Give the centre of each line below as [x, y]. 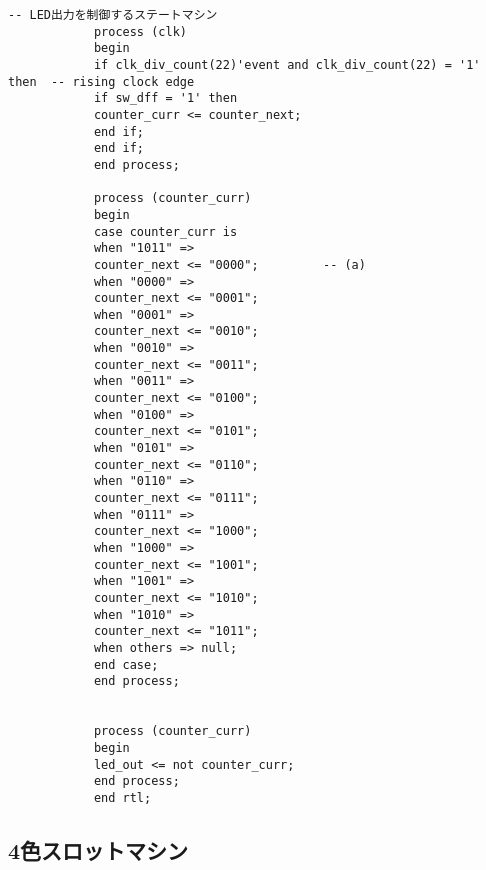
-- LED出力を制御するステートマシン [113, 15]
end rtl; [122, 797]
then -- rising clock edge [101, 81]
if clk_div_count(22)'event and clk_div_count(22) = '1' [287, 64]
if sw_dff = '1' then [165, 98]
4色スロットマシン [98, 849]
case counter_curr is [165, 231]
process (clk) [140, 31]
